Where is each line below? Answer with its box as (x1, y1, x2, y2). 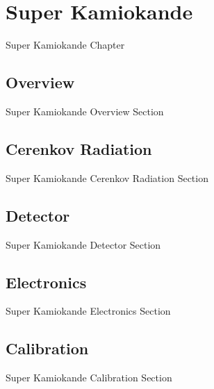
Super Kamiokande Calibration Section (6, 370, 172, 385)
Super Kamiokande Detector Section (6, 237, 161, 251)
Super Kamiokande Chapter (6, 38, 125, 52)
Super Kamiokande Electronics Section (6, 304, 171, 318)
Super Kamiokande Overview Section (6, 104, 164, 118)
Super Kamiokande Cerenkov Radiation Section (6, 170, 208, 185)
